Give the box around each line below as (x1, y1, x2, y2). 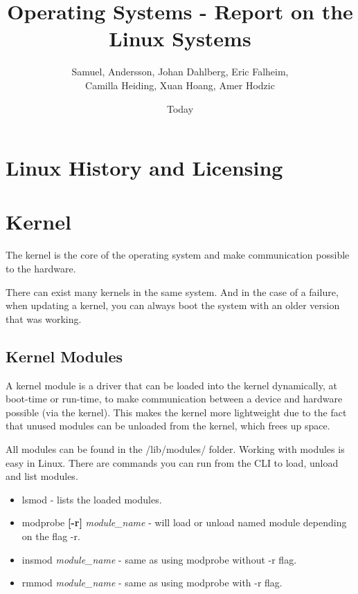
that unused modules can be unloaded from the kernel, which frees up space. (6, 418, 330, 433)
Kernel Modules (6, 345, 123, 366)
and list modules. (6, 469, 78, 483)
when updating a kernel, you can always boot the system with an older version (6, 298, 340, 313)
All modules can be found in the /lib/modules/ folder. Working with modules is (6, 441, 345, 456)
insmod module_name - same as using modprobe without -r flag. (21, 552, 297, 566)
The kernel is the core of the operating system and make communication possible (6, 248, 350, 262)
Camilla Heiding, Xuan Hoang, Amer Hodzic (85, 77, 275, 92)
